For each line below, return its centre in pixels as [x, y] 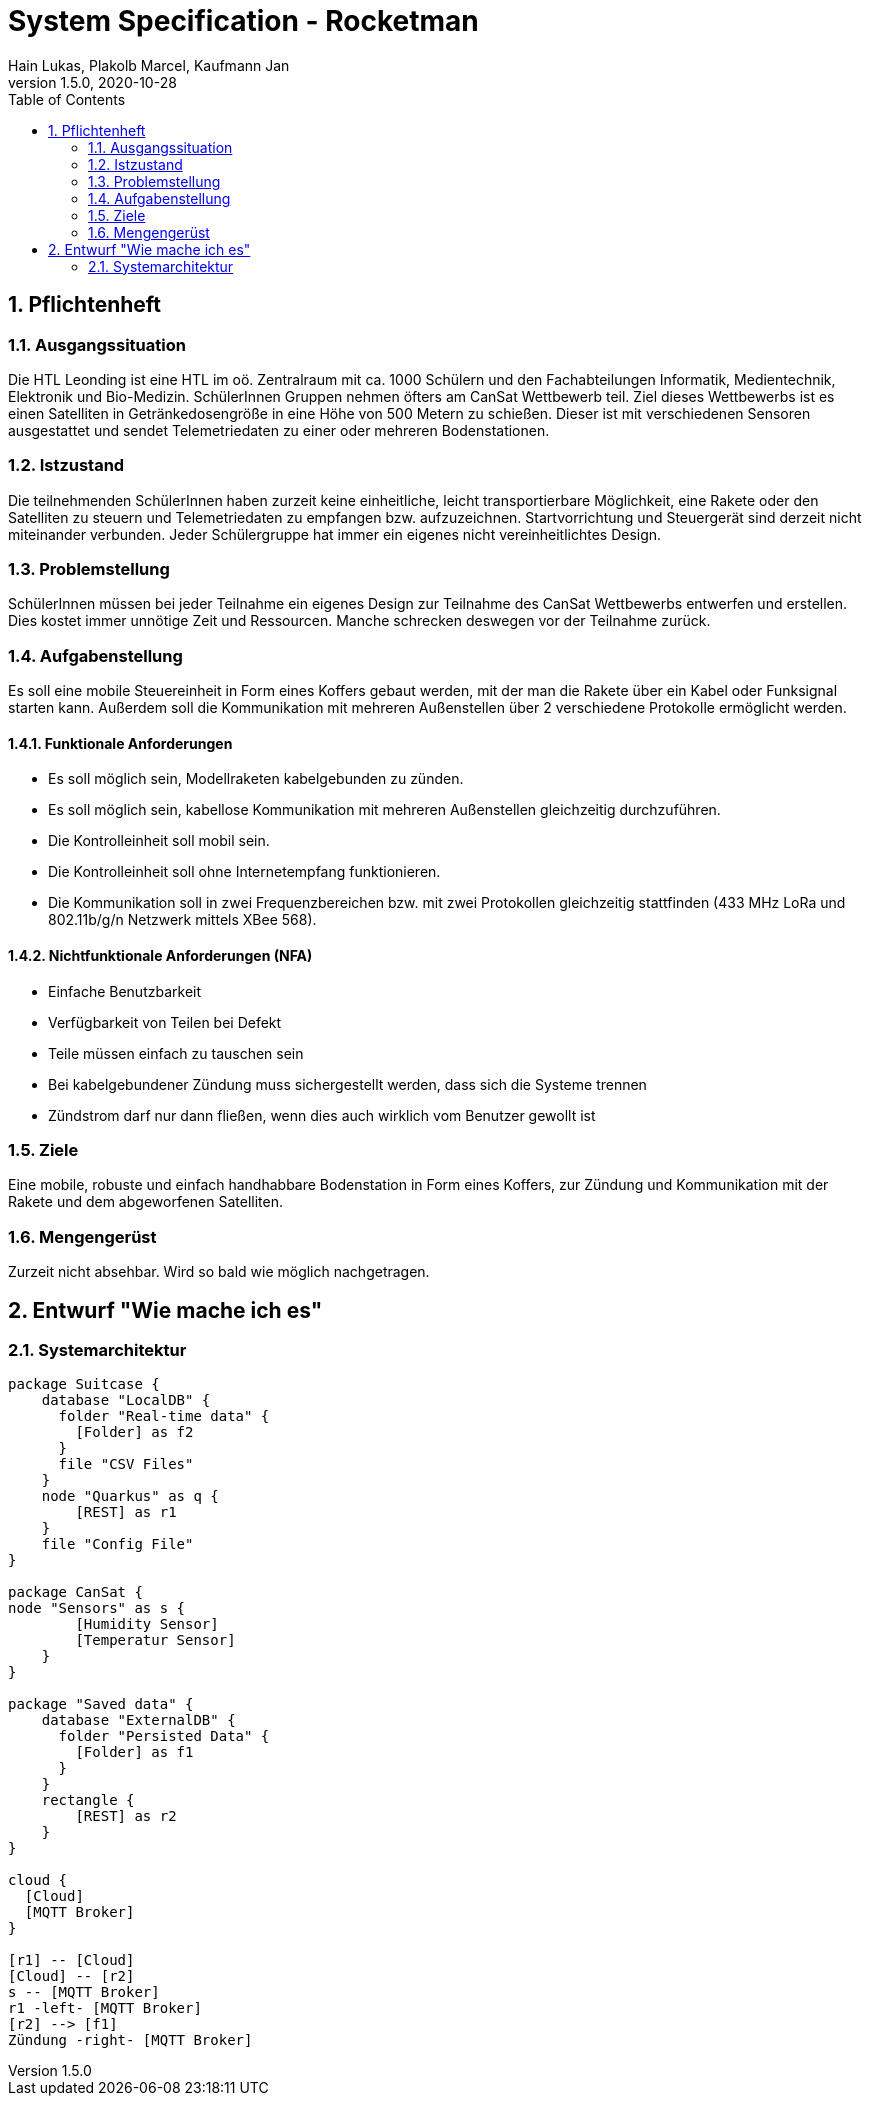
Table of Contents [67, 99]
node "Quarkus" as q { [130, 1496]
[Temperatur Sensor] [155, 1640]
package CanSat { [75, 1592]
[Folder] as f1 [134, 1752]
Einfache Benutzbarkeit [125, 991]
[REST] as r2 [126, 1816]
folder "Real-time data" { [164, 1416]
